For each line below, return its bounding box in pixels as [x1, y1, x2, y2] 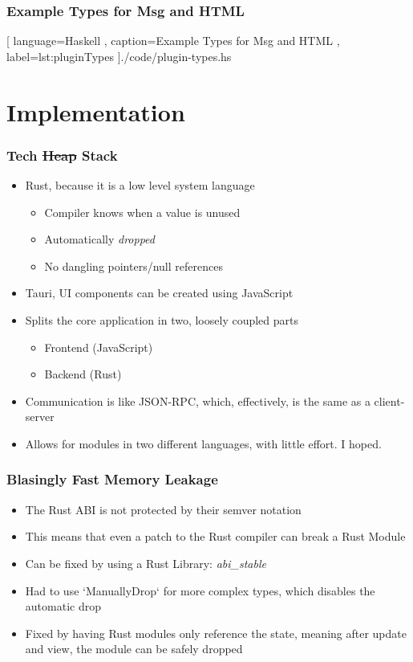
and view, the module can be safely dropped [25, 640, 243, 657]
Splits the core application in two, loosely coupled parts [25, 311, 299, 328]
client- [374, 392, 405, 409]
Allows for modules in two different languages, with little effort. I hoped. [25, 435, 382, 452]
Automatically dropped [44, 231, 155, 247]
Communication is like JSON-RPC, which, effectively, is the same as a [25, 392, 370, 409]
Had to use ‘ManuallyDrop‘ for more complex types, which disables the [25, 582, 375, 599]
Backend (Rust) [44, 366, 122, 382]
